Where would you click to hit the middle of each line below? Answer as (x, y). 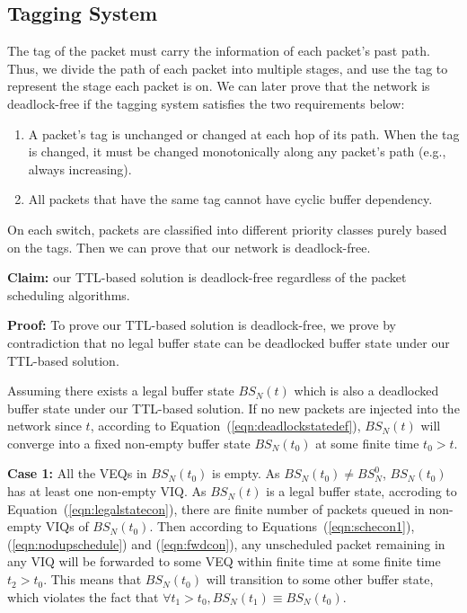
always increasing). (80, 169)
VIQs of (67, 526)
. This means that (93, 579)
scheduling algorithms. (69, 294)
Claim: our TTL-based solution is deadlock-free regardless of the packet (207, 277)
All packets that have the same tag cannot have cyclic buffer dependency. (230, 199)
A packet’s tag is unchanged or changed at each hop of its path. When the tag (244, 133)
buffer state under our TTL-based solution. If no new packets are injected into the (233, 408)
